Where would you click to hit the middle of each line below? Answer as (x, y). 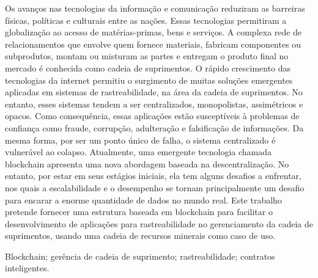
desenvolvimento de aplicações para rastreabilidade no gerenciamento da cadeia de (159, 223)
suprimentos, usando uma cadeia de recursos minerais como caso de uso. (140, 236)
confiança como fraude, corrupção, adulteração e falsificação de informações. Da (154, 127)
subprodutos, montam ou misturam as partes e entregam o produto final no (147, 56)
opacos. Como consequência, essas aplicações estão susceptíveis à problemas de (152, 116)
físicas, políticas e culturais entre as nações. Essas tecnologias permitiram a (146, 20)
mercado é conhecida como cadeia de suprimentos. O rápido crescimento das (148, 68)
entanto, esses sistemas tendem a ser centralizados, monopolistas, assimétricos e (154, 104)
